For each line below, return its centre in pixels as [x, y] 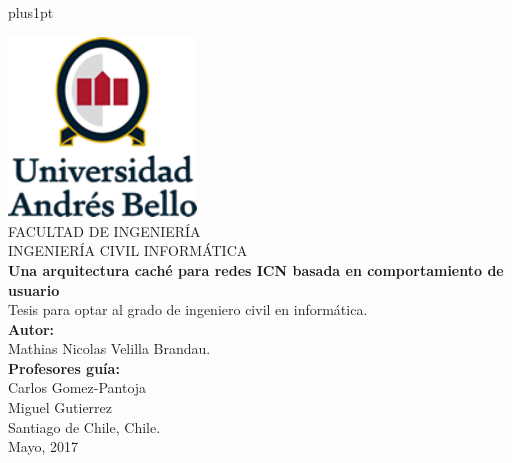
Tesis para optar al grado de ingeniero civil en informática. [188, 309]
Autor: [31, 328]
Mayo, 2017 [43, 446]
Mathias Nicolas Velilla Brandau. [109, 348]
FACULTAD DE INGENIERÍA [104, 230]
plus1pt [31, 12]
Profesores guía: [64, 367]
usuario [34, 289]
